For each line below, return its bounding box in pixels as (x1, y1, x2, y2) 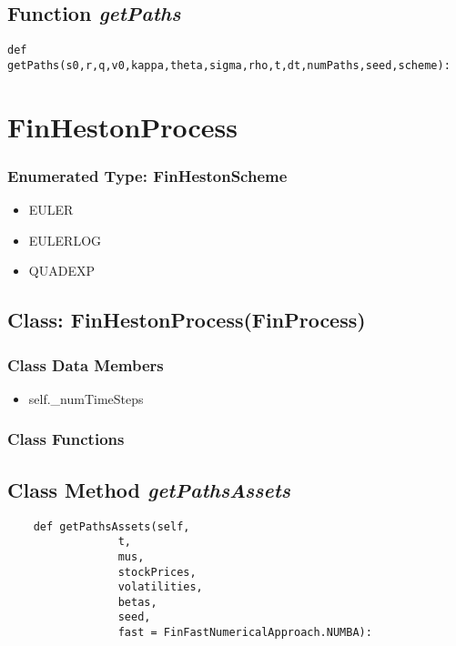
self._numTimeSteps (28, 389, 144, 408)
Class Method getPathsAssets (7, 475, 290, 503)
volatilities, (117, 580, 203, 594)
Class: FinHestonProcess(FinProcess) (7, 306, 366, 334)
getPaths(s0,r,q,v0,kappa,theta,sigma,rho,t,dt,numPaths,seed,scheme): (7, 58, 451, 72)
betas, (117, 595, 157, 609)
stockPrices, (117, 565, 197, 579)
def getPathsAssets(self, (33, 520, 190, 533)
